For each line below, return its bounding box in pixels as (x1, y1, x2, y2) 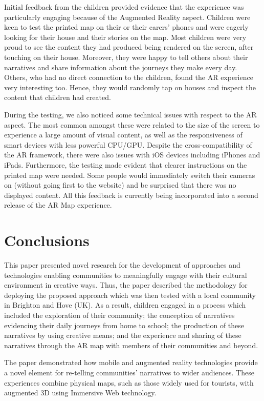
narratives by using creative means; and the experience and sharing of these (4, 330, 241, 340)
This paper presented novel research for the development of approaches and (4, 259, 240, 270)
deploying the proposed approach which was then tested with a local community (4, 289, 256, 300)
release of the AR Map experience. (4, 199, 112, 210)
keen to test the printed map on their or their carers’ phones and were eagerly (4, 22, 249, 32)
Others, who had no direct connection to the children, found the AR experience (4, 72, 253, 83)
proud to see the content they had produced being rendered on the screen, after (4, 42, 254, 52)
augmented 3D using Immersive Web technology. (4, 387, 157, 398)
